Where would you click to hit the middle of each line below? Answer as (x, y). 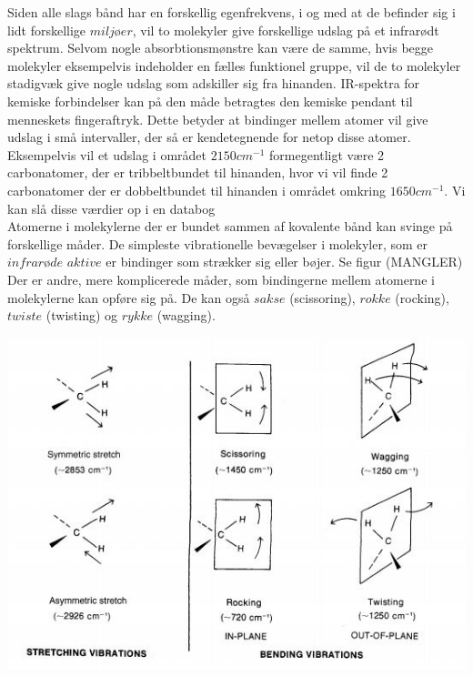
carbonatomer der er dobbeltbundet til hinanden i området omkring (197, 190)
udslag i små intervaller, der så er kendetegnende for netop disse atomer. (209, 137)
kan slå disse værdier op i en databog (111, 208)
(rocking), (422, 297)
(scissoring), (322, 297)
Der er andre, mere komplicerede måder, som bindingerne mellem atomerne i (221, 279)
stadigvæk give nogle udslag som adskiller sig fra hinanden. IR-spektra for (214, 83)
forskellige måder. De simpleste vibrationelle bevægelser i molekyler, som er (217, 243)
